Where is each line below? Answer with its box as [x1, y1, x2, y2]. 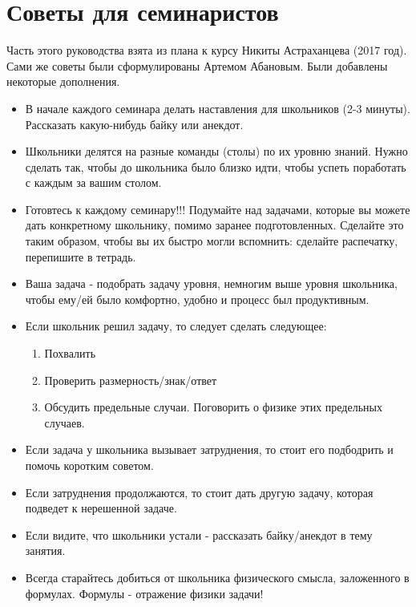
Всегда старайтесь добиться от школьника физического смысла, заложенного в [25, 569, 410, 585]
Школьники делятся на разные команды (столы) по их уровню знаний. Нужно [25, 143, 408, 160]
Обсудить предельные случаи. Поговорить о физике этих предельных [44, 399, 382, 415]
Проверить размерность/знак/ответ [44, 371, 217, 388]
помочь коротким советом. [25, 457, 154, 473]
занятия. [25, 542, 66, 559]
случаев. [44, 414, 85, 431]
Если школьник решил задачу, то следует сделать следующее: [25, 318, 327, 334]
